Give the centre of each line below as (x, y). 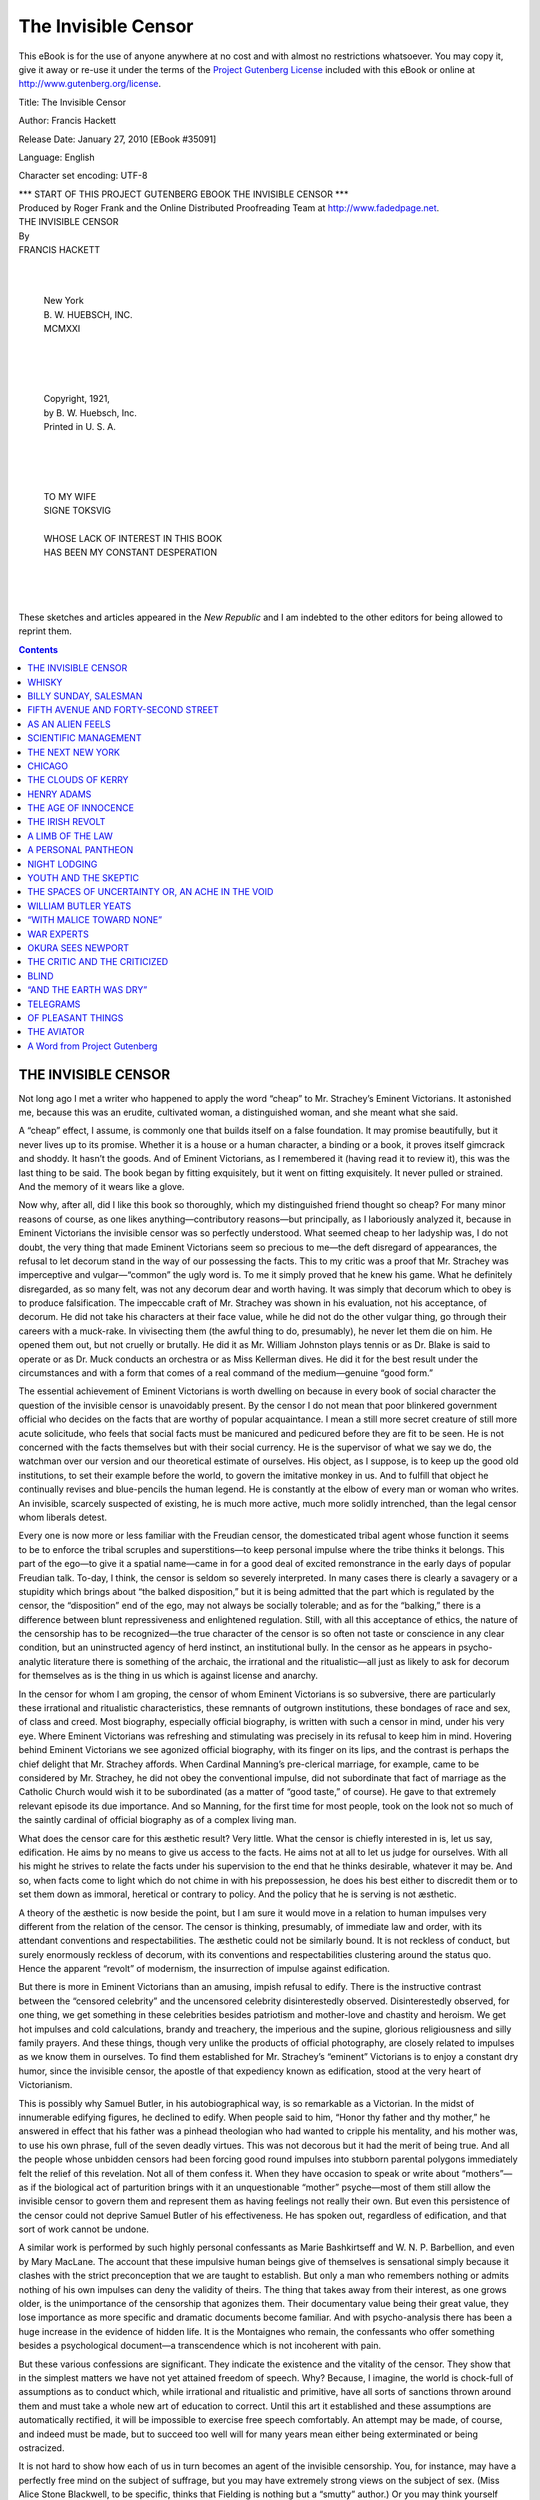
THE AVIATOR (56, 1032)
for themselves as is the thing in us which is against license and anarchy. (168, 1676)
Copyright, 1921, (76, 399)
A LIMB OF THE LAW (70, 836)
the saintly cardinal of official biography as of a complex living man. (157, 1820)
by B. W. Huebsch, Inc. (90, 412)
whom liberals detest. (63, 1517)
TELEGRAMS (54, 1004)
